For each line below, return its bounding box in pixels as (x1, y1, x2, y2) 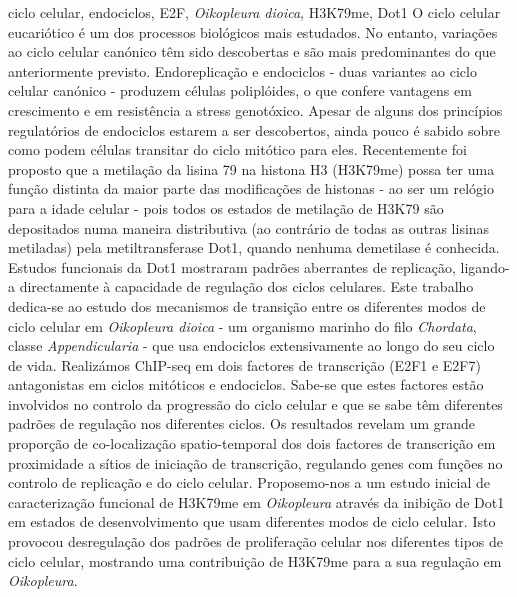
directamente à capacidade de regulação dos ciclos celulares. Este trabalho (19, 276, 474, 297)
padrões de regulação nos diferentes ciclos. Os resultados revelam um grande (8, 413, 476, 434)
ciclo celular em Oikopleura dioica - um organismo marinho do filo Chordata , (8, 315, 477, 336)
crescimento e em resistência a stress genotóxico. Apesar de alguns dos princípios (8, 99, 503, 120)
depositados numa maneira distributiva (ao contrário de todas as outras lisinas (8, 217, 490, 238)
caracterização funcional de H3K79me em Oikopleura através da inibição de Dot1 (8, 491, 505, 512)
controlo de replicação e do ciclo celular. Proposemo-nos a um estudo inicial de (8, 472, 490, 493)
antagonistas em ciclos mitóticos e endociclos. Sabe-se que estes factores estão (8, 374, 484, 395)
